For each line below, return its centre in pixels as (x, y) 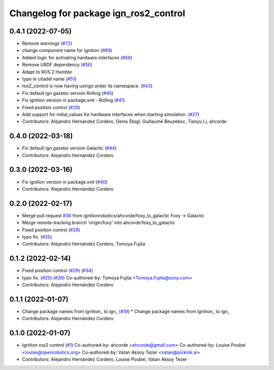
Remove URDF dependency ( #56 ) (57, 65)
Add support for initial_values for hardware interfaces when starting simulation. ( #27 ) (111, 114)
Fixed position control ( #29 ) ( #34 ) (58, 271)
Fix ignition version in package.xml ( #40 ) (65, 182)
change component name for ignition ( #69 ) (67, 50)
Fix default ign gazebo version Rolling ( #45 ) (68, 93)
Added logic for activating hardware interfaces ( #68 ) (77, 57)
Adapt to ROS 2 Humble (47, 72)
